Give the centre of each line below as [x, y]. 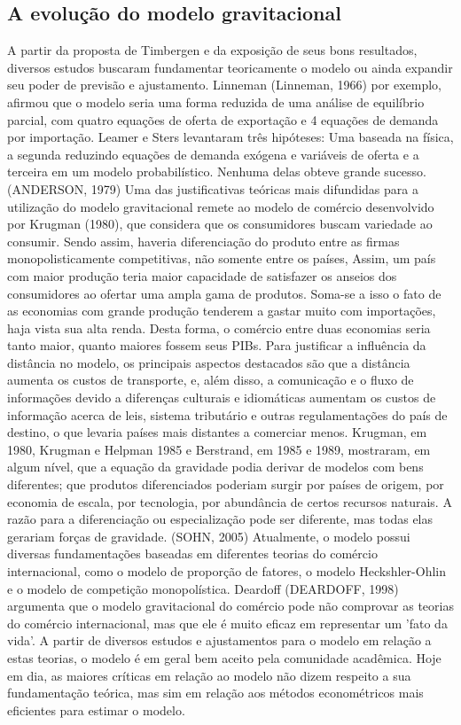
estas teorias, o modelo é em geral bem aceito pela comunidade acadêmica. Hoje [224, 657]
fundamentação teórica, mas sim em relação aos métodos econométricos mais [215, 693]
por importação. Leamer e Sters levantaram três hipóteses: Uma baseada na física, [230, 137]
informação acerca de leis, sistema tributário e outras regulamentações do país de [227, 414]
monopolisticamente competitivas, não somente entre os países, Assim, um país [222, 258]
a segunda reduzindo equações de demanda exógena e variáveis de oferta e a [213, 154]
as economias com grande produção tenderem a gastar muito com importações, [222, 311]
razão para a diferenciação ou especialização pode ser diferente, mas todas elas [220, 519]
